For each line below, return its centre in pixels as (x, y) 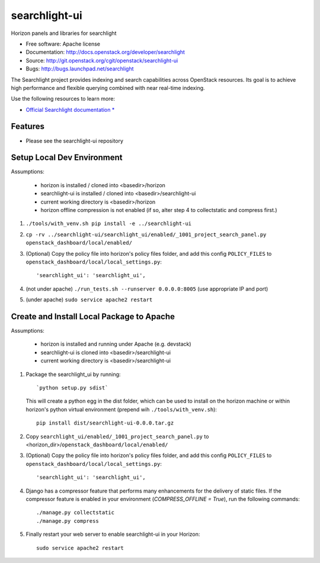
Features (28, 126)
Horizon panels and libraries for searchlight (64, 33)
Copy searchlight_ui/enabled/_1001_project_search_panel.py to (117, 436)
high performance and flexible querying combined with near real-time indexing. (108, 88)
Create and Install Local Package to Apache (93, 316)
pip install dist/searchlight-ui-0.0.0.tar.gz (105, 423)
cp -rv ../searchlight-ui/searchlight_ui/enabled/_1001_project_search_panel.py (146, 234)
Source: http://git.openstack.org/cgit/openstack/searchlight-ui (102, 60)
